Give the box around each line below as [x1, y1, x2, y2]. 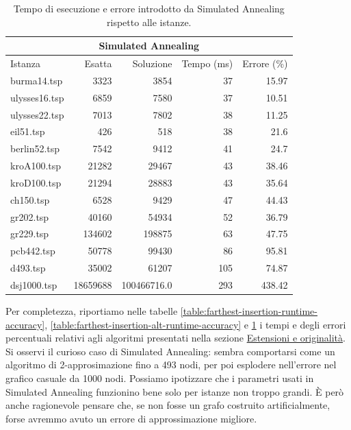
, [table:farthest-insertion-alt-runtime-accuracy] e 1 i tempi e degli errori [44, 317, 346, 331]
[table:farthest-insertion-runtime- [180, 304, 317, 318]
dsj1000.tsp [10, 278, 57, 291]
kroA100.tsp [10, 158, 62, 173]
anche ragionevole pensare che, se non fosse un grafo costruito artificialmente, [5, 398, 330, 412]
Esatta [84, 56, 112, 71]
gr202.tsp [10, 209, 49, 224]
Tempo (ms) [181, 56, 233, 71]
